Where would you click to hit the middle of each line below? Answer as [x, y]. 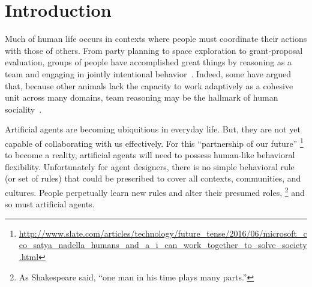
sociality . [23, 109]
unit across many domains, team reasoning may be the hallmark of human [142, 97]
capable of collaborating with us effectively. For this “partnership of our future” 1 [154, 142]
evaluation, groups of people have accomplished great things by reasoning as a [148, 62]
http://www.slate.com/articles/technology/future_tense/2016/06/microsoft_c [163, 233]
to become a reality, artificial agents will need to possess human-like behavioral [150, 155]
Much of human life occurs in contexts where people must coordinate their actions [156, 39]
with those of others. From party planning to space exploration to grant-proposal [154, 50]
